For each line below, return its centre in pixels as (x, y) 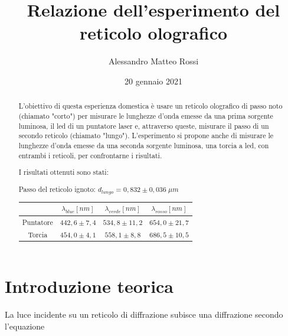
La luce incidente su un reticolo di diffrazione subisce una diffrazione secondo (144, 314)
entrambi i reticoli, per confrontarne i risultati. (90, 155)
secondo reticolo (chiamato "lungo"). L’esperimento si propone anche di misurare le (146, 136)
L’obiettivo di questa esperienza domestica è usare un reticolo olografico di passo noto (150, 106)
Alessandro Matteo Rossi (153, 61)
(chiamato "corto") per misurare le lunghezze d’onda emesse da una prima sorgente (146, 115)
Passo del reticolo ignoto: (57, 189)
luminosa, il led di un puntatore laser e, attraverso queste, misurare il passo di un (144, 125)
